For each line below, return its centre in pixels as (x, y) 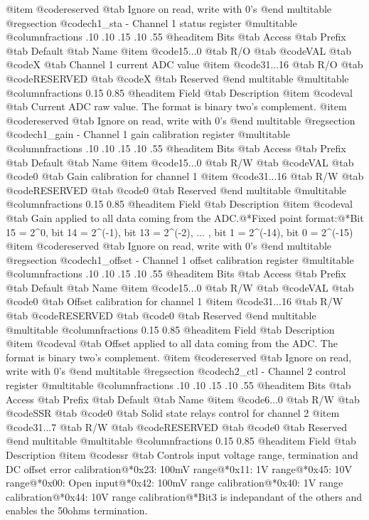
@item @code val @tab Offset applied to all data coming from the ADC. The (172, 343)
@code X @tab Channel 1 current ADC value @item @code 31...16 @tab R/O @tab (184, 64)
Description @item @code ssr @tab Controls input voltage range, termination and (182, 455)
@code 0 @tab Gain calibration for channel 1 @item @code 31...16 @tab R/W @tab (185, 176)
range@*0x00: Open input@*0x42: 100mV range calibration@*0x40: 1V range (175, 483)
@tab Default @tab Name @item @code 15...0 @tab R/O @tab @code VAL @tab (178, 50)
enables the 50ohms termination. (77, 510)
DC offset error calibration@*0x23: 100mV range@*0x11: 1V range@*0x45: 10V (179, 468)
